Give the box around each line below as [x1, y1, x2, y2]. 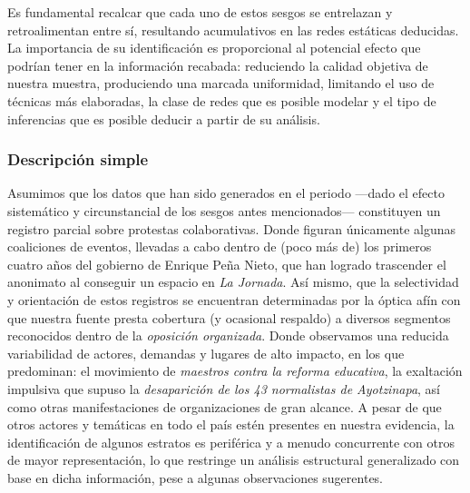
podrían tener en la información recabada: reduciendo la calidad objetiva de [7, 55, 428, 74]
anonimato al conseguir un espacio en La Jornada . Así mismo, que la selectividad [7, 272, 459, 291]
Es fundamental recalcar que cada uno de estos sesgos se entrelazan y [7, 3, 393, 21]
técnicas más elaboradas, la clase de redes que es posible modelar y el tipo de [7, 91, 436, 110]
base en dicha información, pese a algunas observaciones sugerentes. [7, 468, 384, 487]
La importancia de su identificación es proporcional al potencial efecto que [7, 38, 421, 57]
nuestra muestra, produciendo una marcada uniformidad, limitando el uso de [7, 74, 435, 93]
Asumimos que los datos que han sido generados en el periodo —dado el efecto [7, 183, 445, 202]
